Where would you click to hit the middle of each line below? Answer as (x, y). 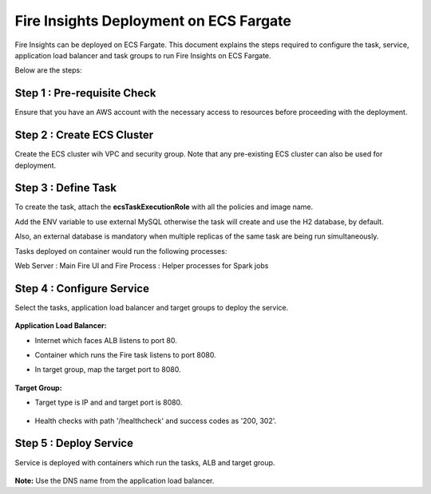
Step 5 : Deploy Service (74, 443)
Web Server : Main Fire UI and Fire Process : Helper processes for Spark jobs (142, 266)
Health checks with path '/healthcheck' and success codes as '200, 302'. (156, 421)
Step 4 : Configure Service (82, 288)
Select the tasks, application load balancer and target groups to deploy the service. (152, 307)
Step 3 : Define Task (66, 188)
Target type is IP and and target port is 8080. (109, 402)
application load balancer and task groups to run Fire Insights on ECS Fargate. (143, 55)
